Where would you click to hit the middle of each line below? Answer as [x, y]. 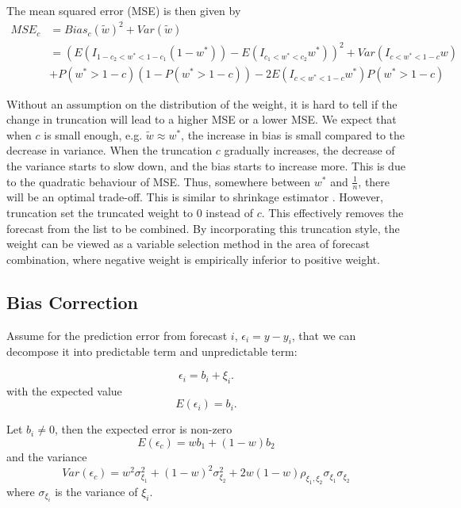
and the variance [47, 457]
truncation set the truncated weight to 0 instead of [130, 213]
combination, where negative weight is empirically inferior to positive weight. [193, 259]
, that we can [324, 335]
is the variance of [96, 491]
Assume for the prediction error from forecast [117, 335]
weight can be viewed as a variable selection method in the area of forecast [188, 244]
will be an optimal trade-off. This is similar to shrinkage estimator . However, [195, 197]
